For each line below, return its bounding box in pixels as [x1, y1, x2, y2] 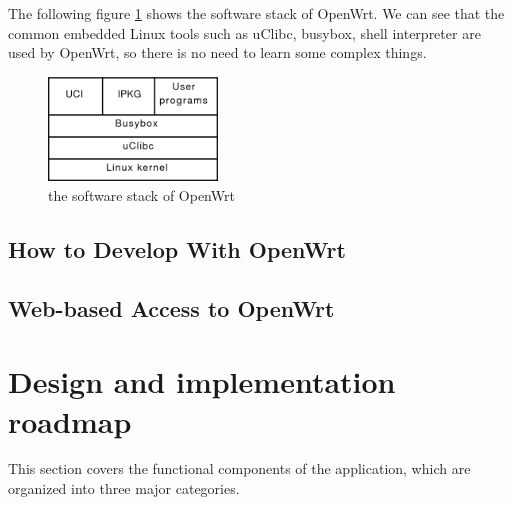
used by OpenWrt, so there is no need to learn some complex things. [8, 42, 427, 63]
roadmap [8, 400, 132, 441]
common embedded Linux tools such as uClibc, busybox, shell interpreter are [8, 22, 481, 43]
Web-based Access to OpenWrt [8, 292, 335, 323]
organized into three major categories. [8, 478, 240, 499]
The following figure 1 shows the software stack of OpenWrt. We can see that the [8, 3, 505, 23]
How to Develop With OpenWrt [8, 233, 346, 264]
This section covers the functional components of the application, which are [8, 458, 471, 479]
